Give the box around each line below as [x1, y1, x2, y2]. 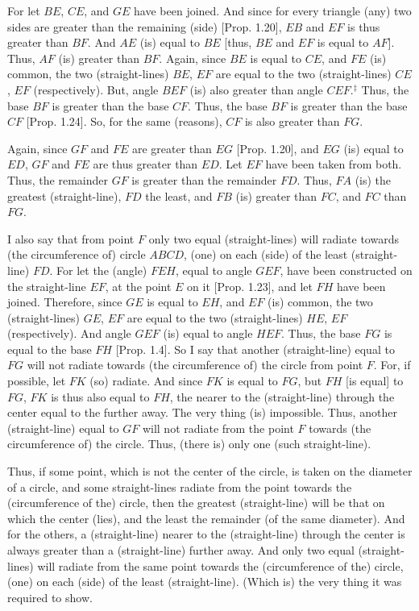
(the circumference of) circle [7, 246, 146, 263]
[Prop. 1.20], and [236, 139, 319, 156]
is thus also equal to [51, 388, 150, 405]
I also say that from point [7, 230, 135, 247]
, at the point [105, 277, 172, 294]
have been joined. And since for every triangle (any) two [134, 2, 412, 19]
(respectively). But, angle [33, 81, 159, 98]
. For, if [373, 356, 411, 373]
